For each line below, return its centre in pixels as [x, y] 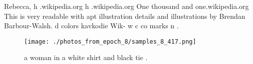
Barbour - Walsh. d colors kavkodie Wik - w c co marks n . [91, 26]
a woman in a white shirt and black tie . [86, 57]
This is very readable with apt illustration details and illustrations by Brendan [125, 16]
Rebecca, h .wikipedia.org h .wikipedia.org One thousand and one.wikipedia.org [126, 6]
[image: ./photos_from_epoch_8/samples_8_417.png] [110, 41]
